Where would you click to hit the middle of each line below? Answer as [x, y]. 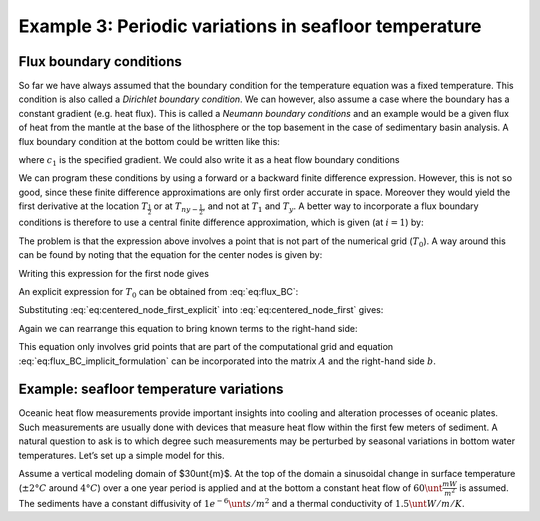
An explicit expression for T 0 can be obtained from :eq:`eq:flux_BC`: [158, 293]
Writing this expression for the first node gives [114, 273]
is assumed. [484, 488]
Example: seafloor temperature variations [151, 389]
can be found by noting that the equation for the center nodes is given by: [170, 255]
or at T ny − [176, 207]
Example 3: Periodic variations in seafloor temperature [250, 26]
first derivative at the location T [83, 206]
